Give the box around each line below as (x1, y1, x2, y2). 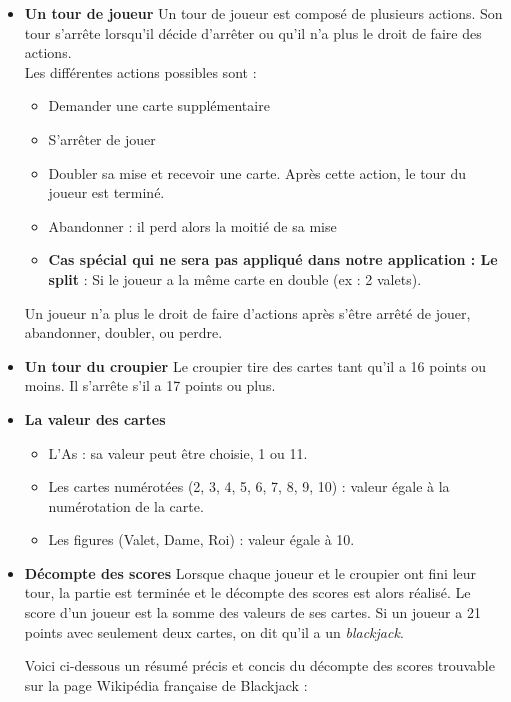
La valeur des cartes (24, 408, 166, 429)
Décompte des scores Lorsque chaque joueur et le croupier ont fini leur (24, 562, 477, 583)
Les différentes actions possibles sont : (24, 61, 257, 82)
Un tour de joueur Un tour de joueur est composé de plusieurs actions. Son (24, 3, 503, 23)
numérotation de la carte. (48, 495, 204, 516)
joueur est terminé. (48, 182, 165, 203)
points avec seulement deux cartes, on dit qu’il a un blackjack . (24, 621, 404, 642)
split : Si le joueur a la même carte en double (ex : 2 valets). (48, 268, 422, 289)
